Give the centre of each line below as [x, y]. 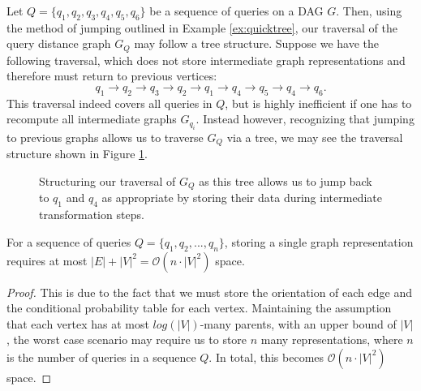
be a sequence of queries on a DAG [236, 11]
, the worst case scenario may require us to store [127, 339]
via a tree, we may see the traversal [315, 137]
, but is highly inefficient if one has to [318, 103]
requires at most [47, 260]
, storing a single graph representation [319, 241]
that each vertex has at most [78, 323]
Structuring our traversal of [107, 180]
